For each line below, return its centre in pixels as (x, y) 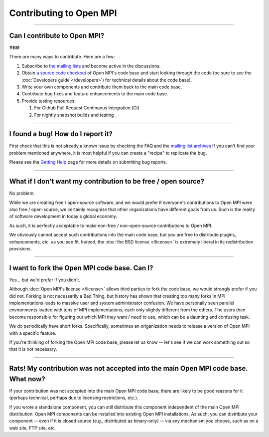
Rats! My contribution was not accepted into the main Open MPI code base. (129, 368)
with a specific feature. (33, 333)
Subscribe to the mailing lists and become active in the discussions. (91, 66)
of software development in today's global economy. (63, 217)
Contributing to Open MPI (63, 13)
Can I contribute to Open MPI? (57, 36)
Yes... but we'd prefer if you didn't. (45, 280)
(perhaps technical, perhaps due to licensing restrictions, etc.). (74, 398)
